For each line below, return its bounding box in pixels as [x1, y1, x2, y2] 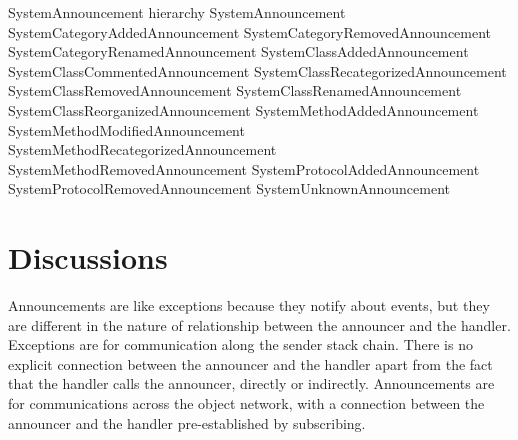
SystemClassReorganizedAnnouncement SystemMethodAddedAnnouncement [8, 99, 479, 120]
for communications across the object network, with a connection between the [8, 393, 485, 414]
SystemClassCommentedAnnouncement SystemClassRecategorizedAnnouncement [8, 60, 507, 81]
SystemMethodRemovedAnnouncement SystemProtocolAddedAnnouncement [8, 158, 480, 179]
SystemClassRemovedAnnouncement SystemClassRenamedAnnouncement [8, 80, 462, 101]
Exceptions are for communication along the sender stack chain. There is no [8, 334, 473, 355]
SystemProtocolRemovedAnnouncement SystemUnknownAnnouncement [8, 178, 450, 199]
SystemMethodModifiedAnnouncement [8, 119, 245, 140]
